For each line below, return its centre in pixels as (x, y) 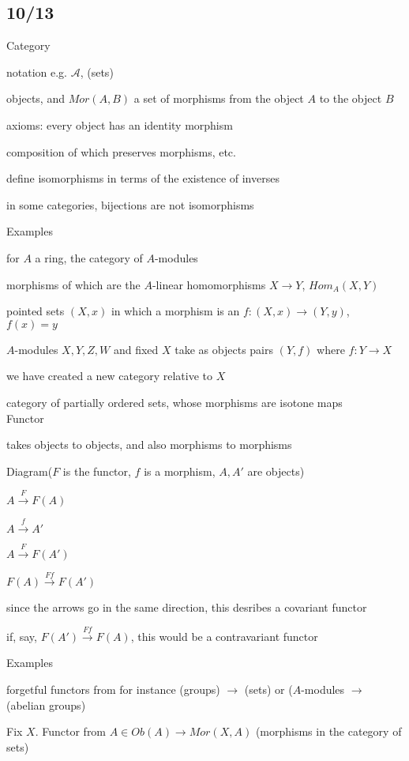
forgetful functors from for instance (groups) (113, 689)
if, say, (22, 636)
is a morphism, (180, 471)
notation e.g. (37, 72)
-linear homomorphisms (209, 284)
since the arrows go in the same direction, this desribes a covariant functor (187, 607)
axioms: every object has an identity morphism (120, 124)
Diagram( (30, 471)
